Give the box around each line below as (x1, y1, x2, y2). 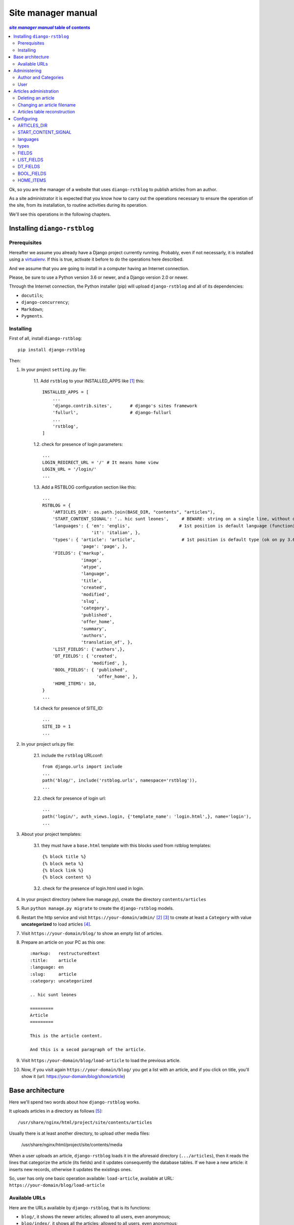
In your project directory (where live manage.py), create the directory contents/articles (21, 897, 206, 903)
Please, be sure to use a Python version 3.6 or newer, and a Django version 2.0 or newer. (9, 274, 189, 280)
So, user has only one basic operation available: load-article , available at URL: (9, 1176, 174, 1181)
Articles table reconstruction (18, 109, 75, 115)
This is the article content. (30, 1033, 103, 1039)
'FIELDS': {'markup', (52, 550, 105, 556)
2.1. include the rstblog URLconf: (33, 752, 103, 758)
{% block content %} (42, 875, 92, 880)
